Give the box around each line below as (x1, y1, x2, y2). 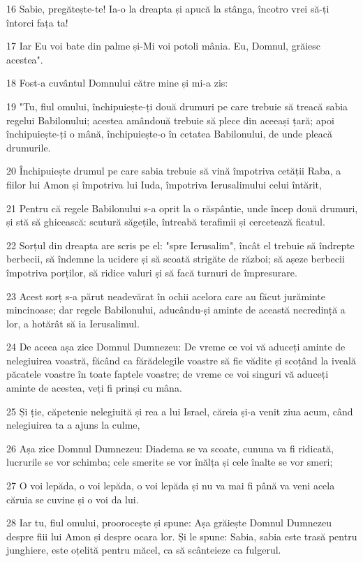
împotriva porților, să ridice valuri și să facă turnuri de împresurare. (6, 265, 297, 279)
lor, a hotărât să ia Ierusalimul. (6, 316, 140, 330)
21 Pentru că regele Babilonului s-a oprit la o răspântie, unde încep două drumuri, (6, 200, 358, 215)
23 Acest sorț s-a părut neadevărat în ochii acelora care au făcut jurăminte (6, 288, 325, 303)
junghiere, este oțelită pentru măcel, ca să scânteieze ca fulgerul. (6, 542, 281, 557)
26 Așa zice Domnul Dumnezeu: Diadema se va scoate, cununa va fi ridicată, (6, 441, 334, 455)
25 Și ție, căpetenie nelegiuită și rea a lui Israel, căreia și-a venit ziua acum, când (6, 404, 353, 418)
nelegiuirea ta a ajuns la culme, (6, 417, 140, 432)
